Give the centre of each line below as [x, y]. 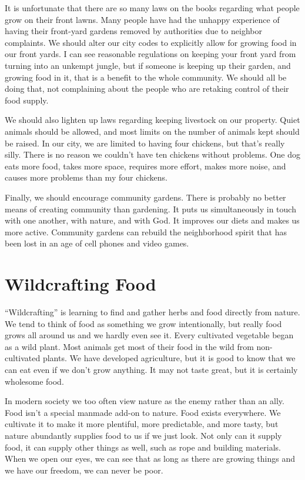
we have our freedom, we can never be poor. [84, 470]
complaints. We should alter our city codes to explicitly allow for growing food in [151, 42]
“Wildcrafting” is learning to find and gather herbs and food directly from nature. [152, 312]
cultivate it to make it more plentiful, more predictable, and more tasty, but [142, 424]
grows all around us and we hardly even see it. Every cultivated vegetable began [149, 335]
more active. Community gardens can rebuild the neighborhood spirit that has [146, 231]
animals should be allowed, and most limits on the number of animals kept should [152, 131]
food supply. [27, 100]
